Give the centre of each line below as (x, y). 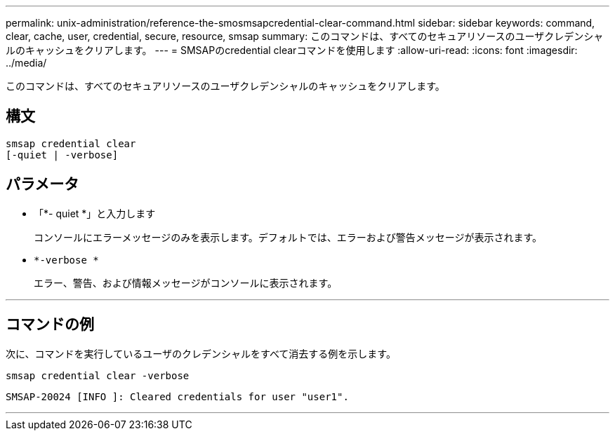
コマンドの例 (50, 325)
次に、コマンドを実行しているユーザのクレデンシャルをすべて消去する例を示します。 (201, 353)
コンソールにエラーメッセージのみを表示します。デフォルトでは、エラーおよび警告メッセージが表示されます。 (288, 237)
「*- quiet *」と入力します (95, 213)
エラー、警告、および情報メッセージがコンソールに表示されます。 (186, 282)
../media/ (26, 63)
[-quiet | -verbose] (62, 155)
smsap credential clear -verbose (98, 375)
